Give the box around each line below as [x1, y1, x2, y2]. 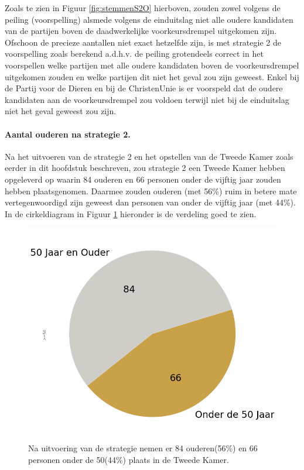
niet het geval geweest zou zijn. [5, 105, 117, 117]
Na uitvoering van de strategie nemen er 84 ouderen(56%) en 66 [28, 442, 258, 454]
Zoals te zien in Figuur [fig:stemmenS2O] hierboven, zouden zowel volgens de [5, 2, 281, 13]
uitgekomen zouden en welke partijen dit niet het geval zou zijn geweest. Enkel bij [5, 70, 299, 83]
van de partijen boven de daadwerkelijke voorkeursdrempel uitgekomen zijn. [5, 25, 277, 37]
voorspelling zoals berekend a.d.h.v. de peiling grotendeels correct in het [5, 47, 264, 60]
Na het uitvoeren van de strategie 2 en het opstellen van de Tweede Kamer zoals [5, 150, 293, 162]
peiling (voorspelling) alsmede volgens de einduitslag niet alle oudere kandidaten [5, 13, 293, 25]
